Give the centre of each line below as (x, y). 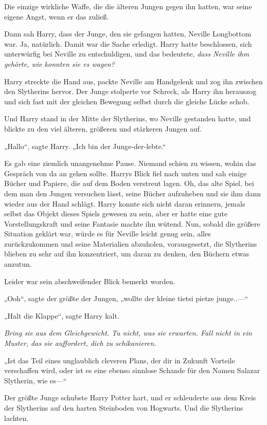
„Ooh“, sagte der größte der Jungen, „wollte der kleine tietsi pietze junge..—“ (126, 298)
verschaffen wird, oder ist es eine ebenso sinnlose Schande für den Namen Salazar (132, 370)
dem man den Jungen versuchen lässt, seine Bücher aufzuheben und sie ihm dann (133, 193)
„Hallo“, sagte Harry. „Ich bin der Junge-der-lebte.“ (85, 146)
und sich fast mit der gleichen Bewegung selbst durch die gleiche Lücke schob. (127, 101)
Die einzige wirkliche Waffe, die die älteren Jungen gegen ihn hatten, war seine (128, 6)
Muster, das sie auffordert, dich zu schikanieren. (80, 343)
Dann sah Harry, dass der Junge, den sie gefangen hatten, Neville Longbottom (128, 34)
